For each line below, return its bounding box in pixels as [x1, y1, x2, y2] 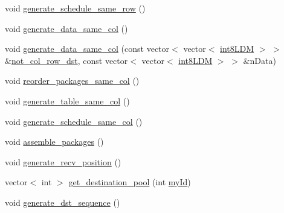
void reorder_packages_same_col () [5, 74, 140, 87]
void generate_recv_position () [5, 155, 121, 168]
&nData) [243, 54, 276, 66]
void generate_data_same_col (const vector [5, 42, 170, 55]
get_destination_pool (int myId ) [68, 176, 191, 188]
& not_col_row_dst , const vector [5, 54, 128, 66]
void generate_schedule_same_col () [5, 115, 143, 127]
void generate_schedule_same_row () [5, 2, 146, 14]
